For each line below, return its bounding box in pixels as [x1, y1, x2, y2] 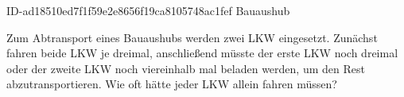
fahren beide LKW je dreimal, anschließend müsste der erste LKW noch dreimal [6, 45, 398, 61]
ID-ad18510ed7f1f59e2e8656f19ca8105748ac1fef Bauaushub [6, 2, 290, 18]
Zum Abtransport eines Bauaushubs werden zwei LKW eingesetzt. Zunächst [6, 29, 378, 45]
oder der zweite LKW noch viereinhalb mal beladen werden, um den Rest [6, 60, 365, 76]
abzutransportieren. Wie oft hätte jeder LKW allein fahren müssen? [6, 76, 337, 92]
